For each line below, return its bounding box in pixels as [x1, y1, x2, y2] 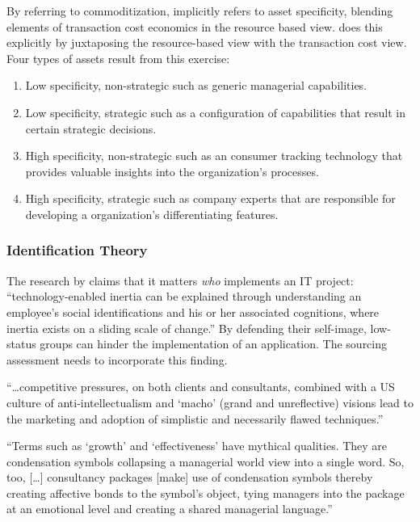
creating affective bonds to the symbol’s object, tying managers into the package [6, 484, 405, 501]
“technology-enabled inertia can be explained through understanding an [6, 288, 362, 305]
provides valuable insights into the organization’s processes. [25, 162, 319, 179]
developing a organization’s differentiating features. [25, 205, 279, 222]
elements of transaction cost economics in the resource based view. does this [6, 18, 383, 35]
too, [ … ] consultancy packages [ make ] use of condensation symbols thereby [6, 469, 373, 486]
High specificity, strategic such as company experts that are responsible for [25, 190, 396, 207]
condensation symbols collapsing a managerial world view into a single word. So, [6, 453, 405, 469]
